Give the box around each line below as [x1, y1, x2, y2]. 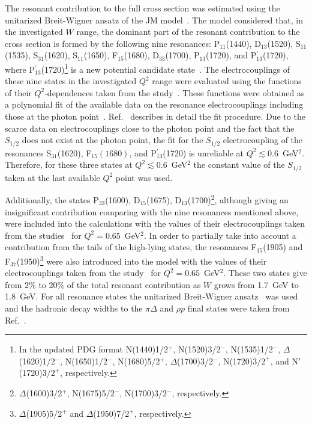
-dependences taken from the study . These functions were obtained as [44, 86, 305, 99]
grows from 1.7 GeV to [214, 278, 299, 290]
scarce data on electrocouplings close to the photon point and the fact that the [5, 121, 295, 134]
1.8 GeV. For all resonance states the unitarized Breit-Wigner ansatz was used [5, 290, 298, 303]
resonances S [5, 146, 52, 159]
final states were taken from [187, 301, 290, 314]
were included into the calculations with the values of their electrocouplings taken [5, 217, 305, 230]
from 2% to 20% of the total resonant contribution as [5, 278, 201, 290]
